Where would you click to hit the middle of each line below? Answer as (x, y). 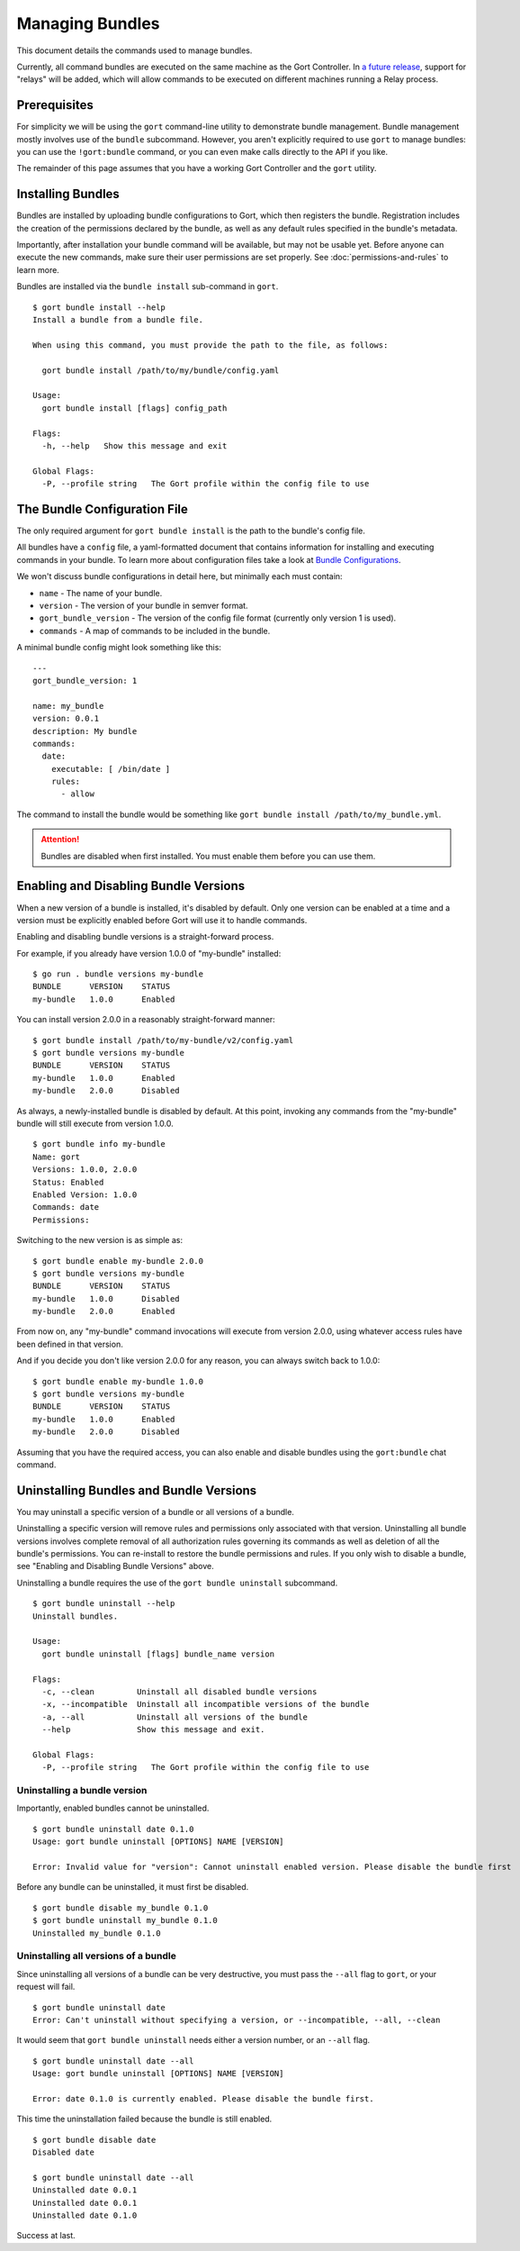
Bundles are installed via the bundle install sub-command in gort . (148, 286)
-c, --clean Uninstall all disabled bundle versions (179, 1692)
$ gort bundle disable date (94, 2140)
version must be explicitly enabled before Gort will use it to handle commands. (162, 920)
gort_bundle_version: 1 (85, 681)
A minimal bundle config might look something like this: (119, 648)
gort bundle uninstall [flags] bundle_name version (158, 1654)
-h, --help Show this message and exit (134, 445)
